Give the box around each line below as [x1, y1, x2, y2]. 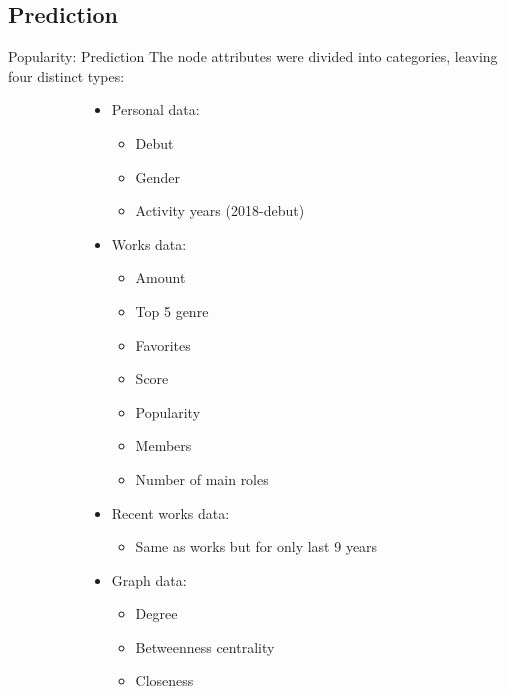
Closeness [135, 670, 194, 691]
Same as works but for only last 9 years [135, 536, 378, 557]
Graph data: [111, 569, 187, 590]
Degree [135, 603, 178, 624]
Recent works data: [111, 502, 230, 523]
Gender [135, 166, 181, 187]
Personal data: [111, 99, 200, 120]
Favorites [135, 334, 191, 355]
